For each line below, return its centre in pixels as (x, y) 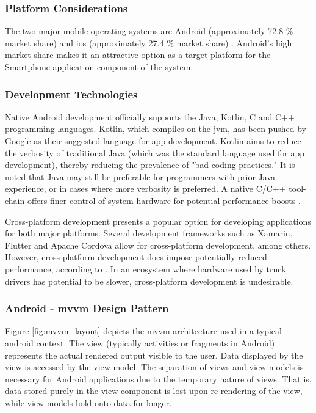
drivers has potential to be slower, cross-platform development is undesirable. (149, 281)
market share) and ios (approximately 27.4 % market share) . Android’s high (149, 42)
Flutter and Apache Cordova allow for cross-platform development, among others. (158, 245)
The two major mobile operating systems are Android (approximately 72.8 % (149, 31)
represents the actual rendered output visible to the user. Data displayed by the (154, 355)
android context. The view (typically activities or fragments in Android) (140, 342)
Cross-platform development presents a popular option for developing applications (158, 221)
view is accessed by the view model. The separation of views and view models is (154, 367)
